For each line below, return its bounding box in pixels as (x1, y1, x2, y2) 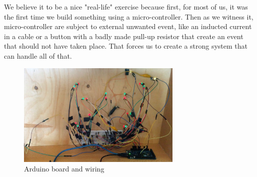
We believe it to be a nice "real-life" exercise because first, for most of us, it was (4, 2, 248, 12)
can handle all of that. (4, 50, 72, 61)
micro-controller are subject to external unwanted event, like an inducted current (4, 21, 252, 32)
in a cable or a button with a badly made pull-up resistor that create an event (4, 31, 243, 41)
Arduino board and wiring (24, 163, 104, 174)
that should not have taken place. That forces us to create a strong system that (4, 41, 248, 51)
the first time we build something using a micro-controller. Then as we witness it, (4, 11, 253, 22)
